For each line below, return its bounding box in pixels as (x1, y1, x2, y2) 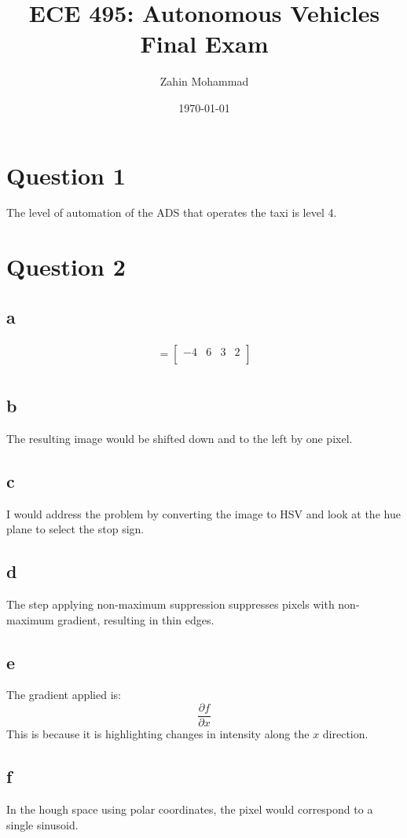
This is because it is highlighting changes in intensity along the (6, 726, 310, 742)
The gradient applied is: (6, 686, 121, 703)
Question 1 (6, 159, 126, 191)
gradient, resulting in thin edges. (57, 611, 214, 628)
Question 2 (6, 251, 126, 283)
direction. (322, 726, 368, 742)
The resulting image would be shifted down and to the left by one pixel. (6, 430, 353, 446)
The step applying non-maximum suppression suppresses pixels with (6, 596, 335, 613)
